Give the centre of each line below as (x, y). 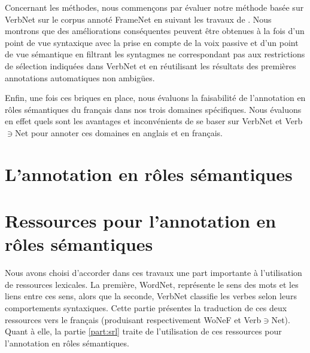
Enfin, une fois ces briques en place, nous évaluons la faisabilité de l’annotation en (155, 98)
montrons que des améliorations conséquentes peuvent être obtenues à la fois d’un (155, 31)
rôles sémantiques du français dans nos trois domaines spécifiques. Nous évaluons (153, 109)
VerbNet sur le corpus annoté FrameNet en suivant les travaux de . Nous (138, 19)
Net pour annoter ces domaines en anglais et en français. (119, 132)
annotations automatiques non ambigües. (80, 77)
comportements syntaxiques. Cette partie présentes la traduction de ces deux (146, 308)
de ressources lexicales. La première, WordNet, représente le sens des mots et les (152, 284)
